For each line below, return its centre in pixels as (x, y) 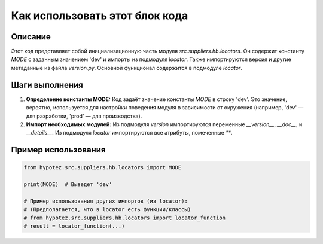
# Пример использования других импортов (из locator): (106, 201)
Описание (31, 37)
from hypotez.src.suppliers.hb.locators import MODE (103, 168)
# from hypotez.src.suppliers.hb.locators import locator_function (125, 218)
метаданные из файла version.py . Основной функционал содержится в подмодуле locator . (127, 68)
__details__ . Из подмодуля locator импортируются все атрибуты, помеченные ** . (129, 133)
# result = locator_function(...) (74, 226)
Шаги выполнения (47, 85)
